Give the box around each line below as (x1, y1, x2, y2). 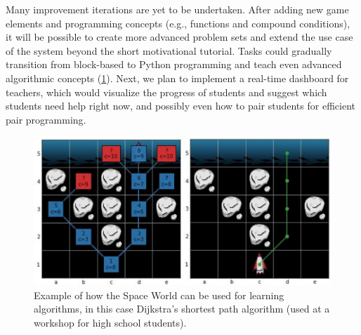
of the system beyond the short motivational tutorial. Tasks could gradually (6, 43, 332, 58)
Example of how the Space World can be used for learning (34, 287, 284, 302)
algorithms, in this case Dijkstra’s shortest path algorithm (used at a (34, 301, 330, 316)
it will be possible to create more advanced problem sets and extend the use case (6, 29, 353, 44)
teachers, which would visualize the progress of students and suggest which (6, 84, 327, 99)
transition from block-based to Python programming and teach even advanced (6, 57, 342, 72)
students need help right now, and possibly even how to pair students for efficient (6, 98, 355, 113)
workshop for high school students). (34, 315, 187, 329)
